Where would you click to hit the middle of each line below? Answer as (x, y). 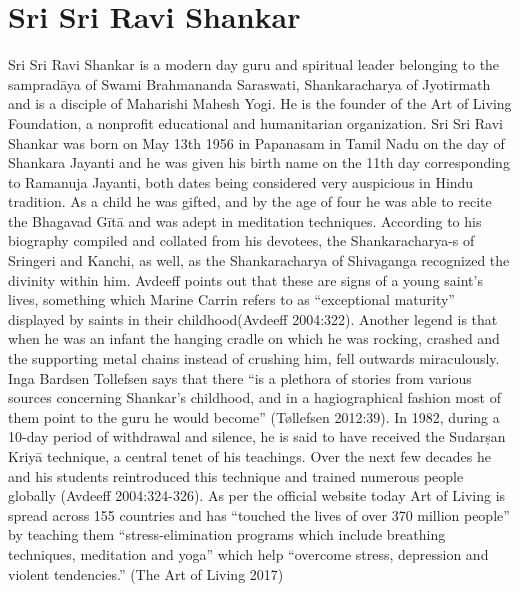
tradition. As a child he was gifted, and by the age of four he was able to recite (250, 201)
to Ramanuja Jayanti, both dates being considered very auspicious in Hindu (241, 181)
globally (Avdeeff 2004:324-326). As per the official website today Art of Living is (257, 495)
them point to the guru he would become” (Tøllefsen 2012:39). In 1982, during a (254, 416)
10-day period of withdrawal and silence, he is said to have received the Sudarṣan (257, 436)
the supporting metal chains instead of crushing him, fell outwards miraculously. (254, 358)
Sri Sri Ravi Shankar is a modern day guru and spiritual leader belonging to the (254, 64)
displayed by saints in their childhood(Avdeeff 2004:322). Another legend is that (253, 318)
